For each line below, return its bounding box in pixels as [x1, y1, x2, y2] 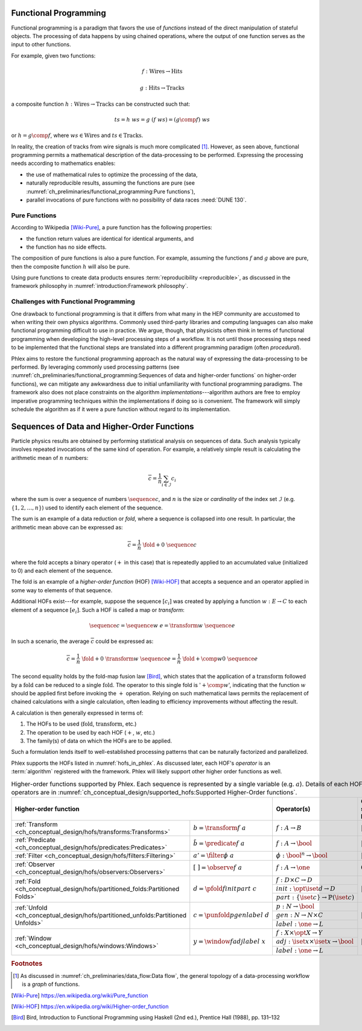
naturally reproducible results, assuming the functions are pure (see [26, 179, 195, 187]
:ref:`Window [14, 934, 52, 942]
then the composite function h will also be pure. [11, 263, 130, 270]
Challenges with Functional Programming [11, 298, 135, 306]
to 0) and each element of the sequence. [11, 567, 113, 575]
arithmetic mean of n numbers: [11, 454, 89, 461]
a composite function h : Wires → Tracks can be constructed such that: [11, 100, 190, 107]
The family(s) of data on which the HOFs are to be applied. [26, 737, 172, 744]
